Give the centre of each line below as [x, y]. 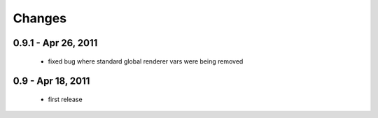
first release [65, 99]
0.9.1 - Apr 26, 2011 [55, 43]
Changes [40, 18]
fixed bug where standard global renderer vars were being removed [146, 61]
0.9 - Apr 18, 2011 [51, 81]
